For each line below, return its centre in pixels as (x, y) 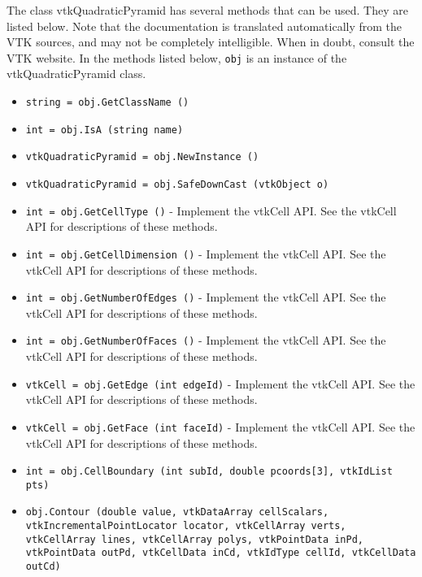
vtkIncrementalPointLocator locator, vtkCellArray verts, (186, 526)
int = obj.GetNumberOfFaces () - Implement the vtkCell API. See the (206, 340)
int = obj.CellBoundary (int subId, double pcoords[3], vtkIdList (209, 472)
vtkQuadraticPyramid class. (76, 74)
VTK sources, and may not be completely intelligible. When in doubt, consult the (211, 42)
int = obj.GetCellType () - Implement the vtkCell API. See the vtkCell (211, 210)
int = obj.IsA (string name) (104, 130)
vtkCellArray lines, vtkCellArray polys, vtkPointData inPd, (195, 539)
